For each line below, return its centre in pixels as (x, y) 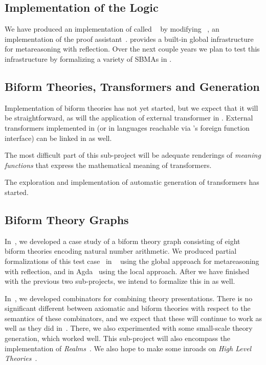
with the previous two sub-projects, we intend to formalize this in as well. (120, 281)
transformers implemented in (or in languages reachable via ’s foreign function (127, 127)
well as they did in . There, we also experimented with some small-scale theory (129, 328)
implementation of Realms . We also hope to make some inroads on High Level (128, 348)
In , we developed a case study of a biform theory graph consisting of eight (123, 241)
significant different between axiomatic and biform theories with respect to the (128, 308)
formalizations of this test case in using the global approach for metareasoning (132, 261)
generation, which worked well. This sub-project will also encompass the (118, 338)
